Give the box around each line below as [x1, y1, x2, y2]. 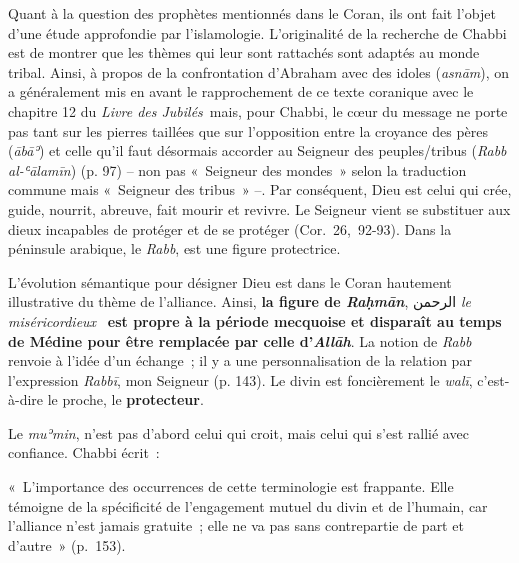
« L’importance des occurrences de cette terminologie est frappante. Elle [8, 476, 454, 497]
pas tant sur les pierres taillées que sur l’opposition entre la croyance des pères [8, 120, 489, 141]
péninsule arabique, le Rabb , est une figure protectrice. [8, 238, 341, 259]
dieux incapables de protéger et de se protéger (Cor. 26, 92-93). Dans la [8, 218, 452, 239]
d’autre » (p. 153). [8, 534, 126, 555]
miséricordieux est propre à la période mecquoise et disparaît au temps [8, 310, 502, 331]
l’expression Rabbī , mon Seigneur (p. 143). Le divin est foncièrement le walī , [8, 369, 473, 390]
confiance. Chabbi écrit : [8, 442, 160, 463]
